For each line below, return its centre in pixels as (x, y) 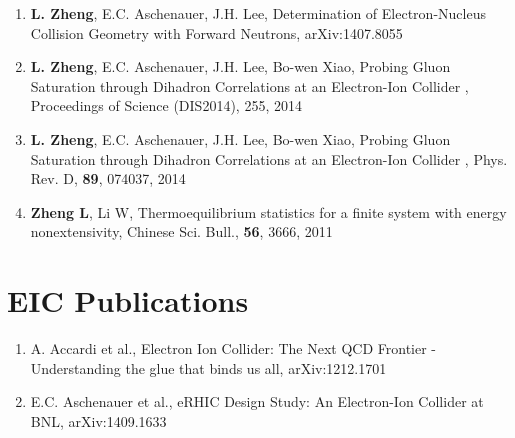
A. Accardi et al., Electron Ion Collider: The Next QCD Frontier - (233, 348)
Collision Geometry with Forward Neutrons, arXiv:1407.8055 (216, 32)
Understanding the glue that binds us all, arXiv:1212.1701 (208, 367)
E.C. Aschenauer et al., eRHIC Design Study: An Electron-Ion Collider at (257, 401)
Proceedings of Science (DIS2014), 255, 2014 (166, 105)
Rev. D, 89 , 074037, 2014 (108, 178)
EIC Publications (128, 300)
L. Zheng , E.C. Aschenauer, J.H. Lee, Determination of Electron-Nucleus (258, 13)
